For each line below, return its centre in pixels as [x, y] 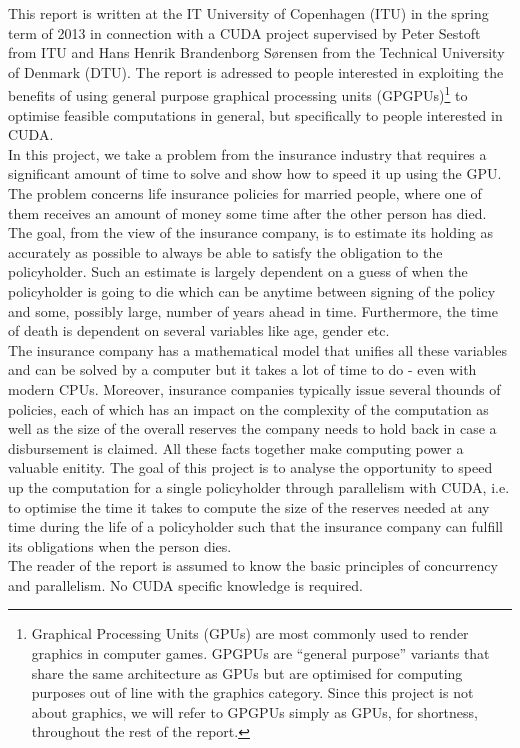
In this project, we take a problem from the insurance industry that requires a [247, 153]
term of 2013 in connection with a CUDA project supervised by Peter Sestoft [244, 32]
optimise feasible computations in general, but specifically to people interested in [255, 114]
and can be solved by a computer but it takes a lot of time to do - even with [242, 369]
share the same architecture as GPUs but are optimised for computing [247, 672]
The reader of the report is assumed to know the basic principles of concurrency [253, 565]
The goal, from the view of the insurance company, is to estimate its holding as [250, 232]
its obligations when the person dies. [120, 545]
